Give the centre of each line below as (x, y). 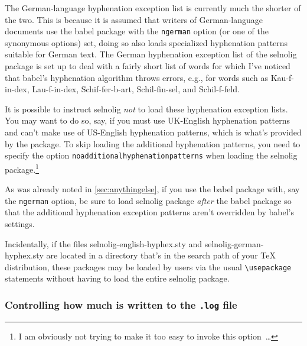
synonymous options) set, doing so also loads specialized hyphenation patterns (146, 42)
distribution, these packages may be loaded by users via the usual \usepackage (148, 266)
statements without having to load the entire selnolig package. (117, 278)
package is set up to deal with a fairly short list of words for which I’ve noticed (148, 66)
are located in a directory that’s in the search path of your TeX (161, 255)
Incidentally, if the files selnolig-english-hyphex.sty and (104, 243)
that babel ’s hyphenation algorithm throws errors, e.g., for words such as (137, 77)
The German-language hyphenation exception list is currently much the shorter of (153, 8)
